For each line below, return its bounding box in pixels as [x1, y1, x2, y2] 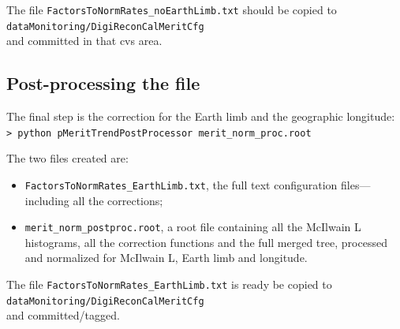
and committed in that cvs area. [6, 32, 163, 49]
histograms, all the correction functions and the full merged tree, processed [24, 234, 387, 250]
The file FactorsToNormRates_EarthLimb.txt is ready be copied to [6, 276, 332, 293]
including [24, 192, 69, 208]
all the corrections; [73, 192, 163, 208]
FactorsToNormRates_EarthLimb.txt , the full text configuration [24, 176, 338, 193]
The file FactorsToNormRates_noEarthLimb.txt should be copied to [6, 2, 337, 17]
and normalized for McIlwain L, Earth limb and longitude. [24, 249, 308, 266]
